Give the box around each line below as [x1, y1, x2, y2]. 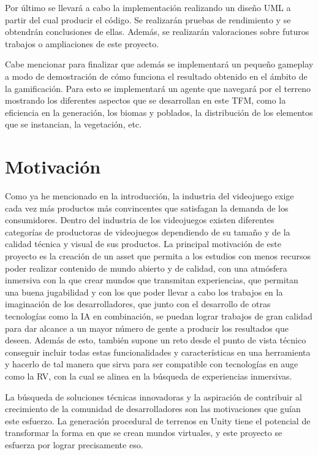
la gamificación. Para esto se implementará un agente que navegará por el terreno [5, 82, 311, 94]
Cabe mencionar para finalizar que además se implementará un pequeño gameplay [5, 58, 314, 71]
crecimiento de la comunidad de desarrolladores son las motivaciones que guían [5, 402, 301, 415]
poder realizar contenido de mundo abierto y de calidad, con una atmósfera [5, 261, 287, 274]
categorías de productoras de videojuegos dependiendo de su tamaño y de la [5, 225, 290, 238]
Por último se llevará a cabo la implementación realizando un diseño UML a [5, 1, 291, 13]
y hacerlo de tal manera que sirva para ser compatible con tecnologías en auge [5, 357, 298, 370]
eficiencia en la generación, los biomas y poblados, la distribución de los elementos [5, 105, 313, 118]
